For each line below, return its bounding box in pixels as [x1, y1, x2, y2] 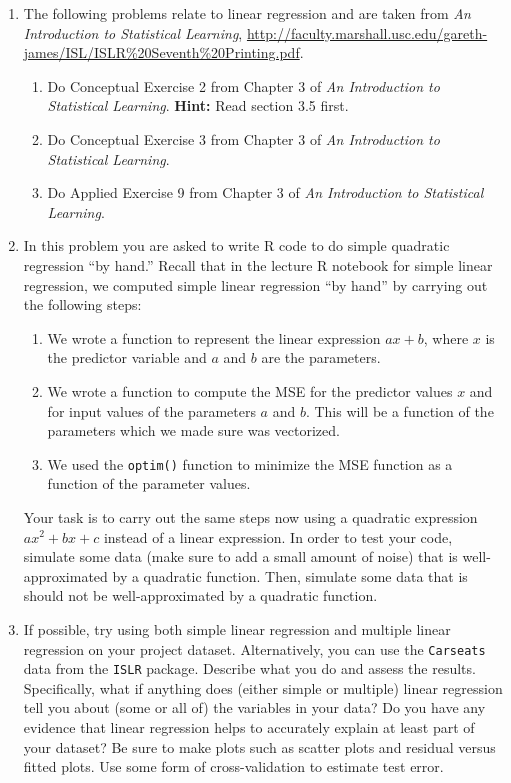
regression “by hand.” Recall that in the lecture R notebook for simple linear [23, 254, 493, 275]
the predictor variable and [47, 347, 207, 368]
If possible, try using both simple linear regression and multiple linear [23, 618, 451, 639]
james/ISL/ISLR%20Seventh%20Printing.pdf [23, 42, 300, 63]
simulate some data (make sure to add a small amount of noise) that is [23, 546, 458, 567]
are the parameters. [261, 347, 381, 368]
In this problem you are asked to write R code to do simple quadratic [23, 235, 450, 256]
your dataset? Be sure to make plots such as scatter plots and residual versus [23, 736, 496, 757]
